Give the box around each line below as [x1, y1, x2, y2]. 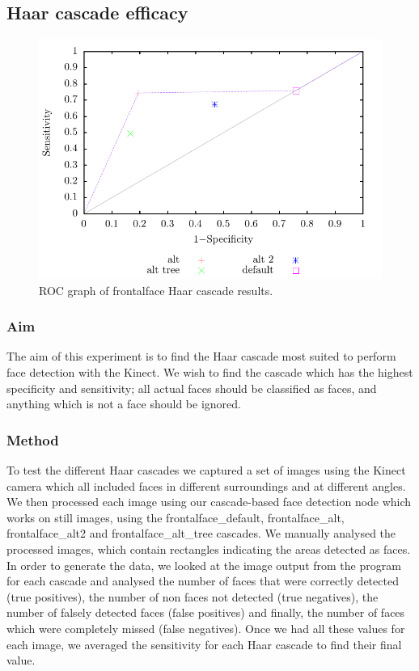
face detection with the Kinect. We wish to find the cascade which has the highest [6, 364, 413, 380]
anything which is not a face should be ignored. [6, 395, 241, 412]
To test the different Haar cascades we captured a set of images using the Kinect [6, 462, 406, 478]
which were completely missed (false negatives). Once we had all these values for [6, 619, 405, 636]
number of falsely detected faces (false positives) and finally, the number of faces [6, 604, 405, 621]
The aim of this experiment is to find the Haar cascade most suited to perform [6, 348, 396, 365]
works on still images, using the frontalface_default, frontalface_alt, [6, 509, 345, 525]
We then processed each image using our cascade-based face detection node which [6, 493, 412, 510]
